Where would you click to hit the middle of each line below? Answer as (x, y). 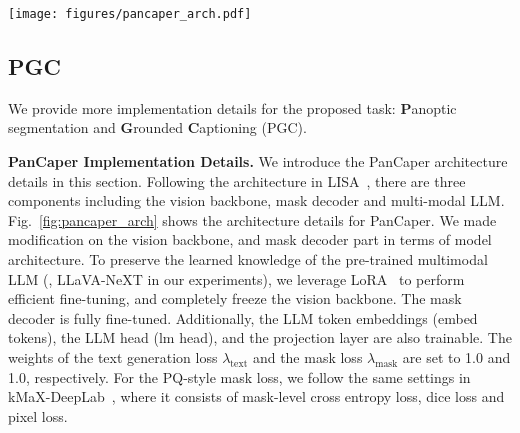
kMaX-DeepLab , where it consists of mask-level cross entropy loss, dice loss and (256, 396)
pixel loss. (38, 415)
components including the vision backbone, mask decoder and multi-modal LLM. (256, 200)
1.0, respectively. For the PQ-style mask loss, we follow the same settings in (239, 376)
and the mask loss (307, 356)
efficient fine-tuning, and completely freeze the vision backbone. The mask (235, 298)
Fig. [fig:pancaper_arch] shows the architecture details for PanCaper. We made (252, 219)
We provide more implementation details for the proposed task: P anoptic (232, 107)
